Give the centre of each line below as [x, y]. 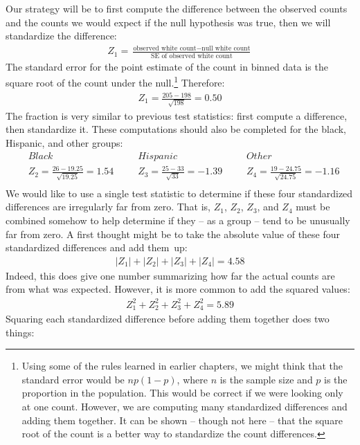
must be [313, 207]
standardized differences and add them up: [97, 247]
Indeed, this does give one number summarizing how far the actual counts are [170, 275]
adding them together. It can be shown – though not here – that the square [182, 420]
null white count [226, 48]
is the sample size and [266, 379]
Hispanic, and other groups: [64, 142]
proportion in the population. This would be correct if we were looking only [182, 393]
